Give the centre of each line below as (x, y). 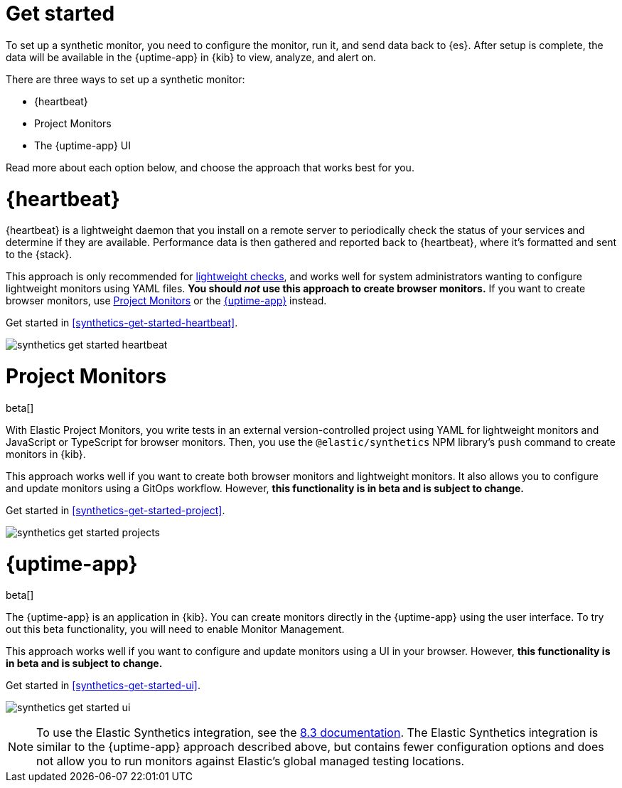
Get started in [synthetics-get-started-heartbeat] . (122, 323)
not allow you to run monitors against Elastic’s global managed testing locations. (251, 761)
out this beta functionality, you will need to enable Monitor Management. (175, 629)
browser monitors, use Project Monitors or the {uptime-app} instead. (166, 301)
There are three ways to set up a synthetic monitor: (125, 79)
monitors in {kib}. (46, 454)
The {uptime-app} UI (83, 145)
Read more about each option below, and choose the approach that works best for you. (210, 167)
